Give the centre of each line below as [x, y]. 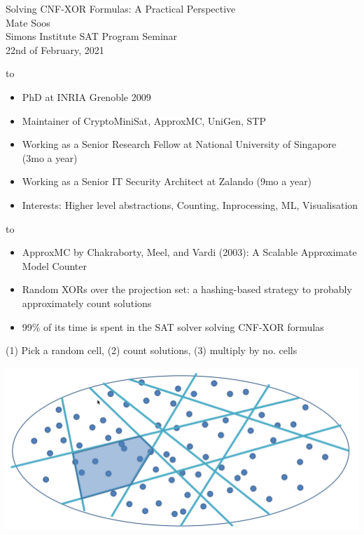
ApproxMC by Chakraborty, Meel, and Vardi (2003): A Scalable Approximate [189, 252]
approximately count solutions [87, 303]
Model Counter [55, 265]
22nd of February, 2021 [55, 49]
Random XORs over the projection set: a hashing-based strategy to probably [187, 289]
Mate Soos [28, 22]
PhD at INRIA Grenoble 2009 [86, 96]
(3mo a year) [50, 157]
